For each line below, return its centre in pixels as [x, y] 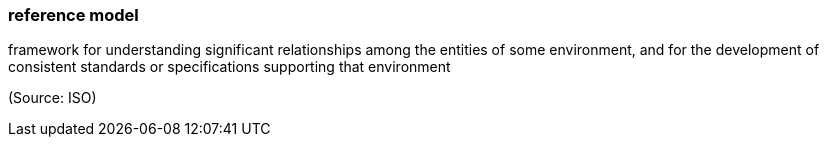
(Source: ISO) [52, 98]
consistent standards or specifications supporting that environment [229, 67]
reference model [73, 15]
